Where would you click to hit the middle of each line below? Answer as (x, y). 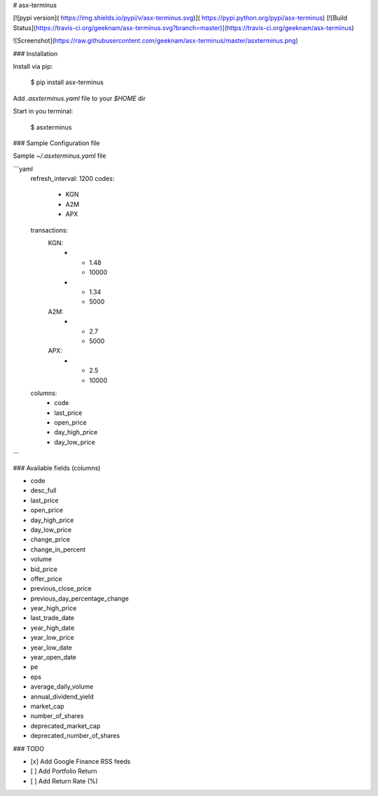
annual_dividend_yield (62, 696)
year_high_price (54, 608)
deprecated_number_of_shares (75, 736)
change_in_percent (58, 549)
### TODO (29, 748)
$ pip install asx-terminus (67, 82)
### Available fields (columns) (57, 468)
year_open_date (54, 657)
